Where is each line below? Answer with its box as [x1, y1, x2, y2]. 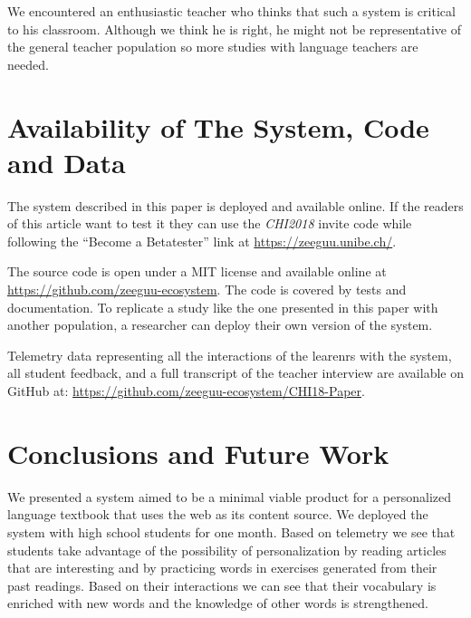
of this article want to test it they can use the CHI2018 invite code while [7, 214, 412, 233]
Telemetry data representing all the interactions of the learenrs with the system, [7, 345, 452, 364]
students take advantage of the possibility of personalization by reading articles [7, 540, 447, 559]
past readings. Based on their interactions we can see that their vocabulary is [7, 575, 437, 594]
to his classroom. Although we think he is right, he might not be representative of [7, 19, 462, 38]
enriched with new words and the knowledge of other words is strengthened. [7, 594, 428, 613]
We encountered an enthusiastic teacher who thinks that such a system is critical [7, 2, 456, 20]
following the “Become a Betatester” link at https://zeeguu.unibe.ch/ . [7, 231, 397, 250]
